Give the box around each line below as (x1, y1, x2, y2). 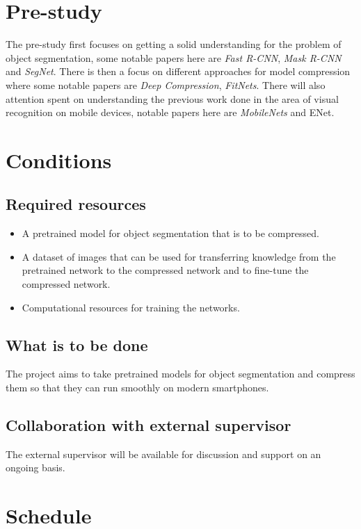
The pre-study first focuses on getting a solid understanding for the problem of (6, 37, 342, 51)
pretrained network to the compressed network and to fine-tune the (22, 263, 309, 277)
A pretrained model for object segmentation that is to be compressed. (22, 226, 319, 241)
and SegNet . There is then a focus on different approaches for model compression (6, 64, 351, 79)
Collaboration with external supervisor (6, 414, 291, 436)
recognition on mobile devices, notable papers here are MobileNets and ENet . (6, 105, 335, 120)
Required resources (6, 193, 146, 215)
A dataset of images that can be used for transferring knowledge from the (22, 249, 336, 263)
